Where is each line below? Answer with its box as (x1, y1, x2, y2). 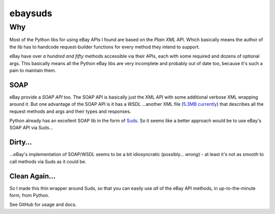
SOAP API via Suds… (9, 125, 53, 131)
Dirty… (9, 138, 33, 147)
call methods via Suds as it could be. (9, 158, 87, 165)
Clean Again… (9, 172, 56, 180)
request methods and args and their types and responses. (9, 108, 131, 114)
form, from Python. (9, 192, 49, 198)
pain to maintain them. (9, 67, 57, 73)
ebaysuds (9, 8, 52, 19)
